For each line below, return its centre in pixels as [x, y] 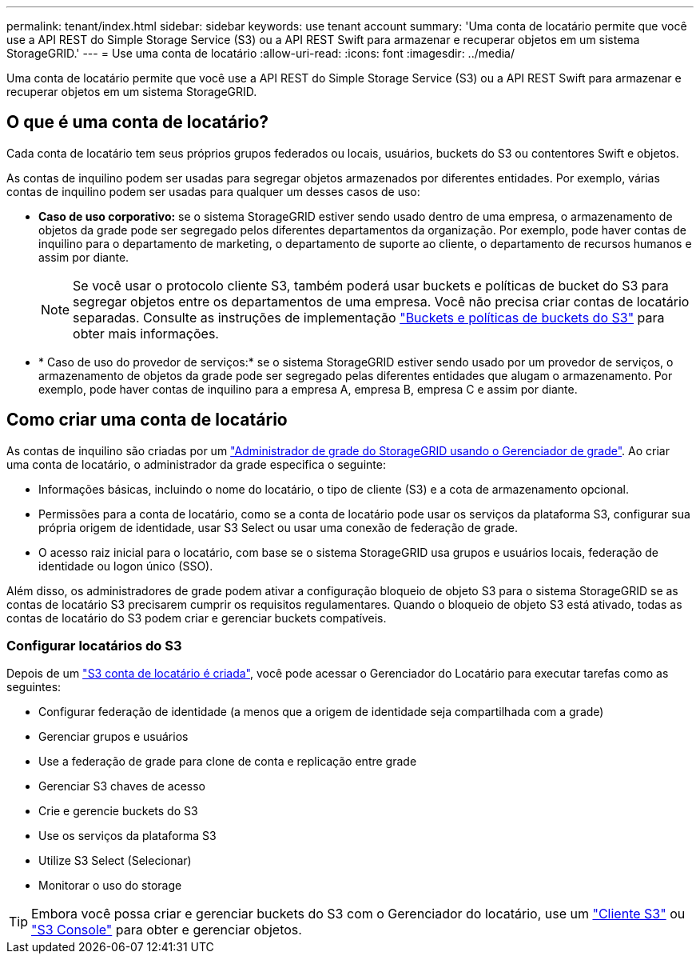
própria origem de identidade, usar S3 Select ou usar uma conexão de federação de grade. [278, 527]
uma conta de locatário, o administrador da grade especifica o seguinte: [196, 464]
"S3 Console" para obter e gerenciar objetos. [167, 930]
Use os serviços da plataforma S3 [127, 836]
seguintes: [34, 687]
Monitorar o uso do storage [110, 886]
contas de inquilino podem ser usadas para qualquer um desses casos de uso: [213, 191]
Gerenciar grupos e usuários [113, 737]
